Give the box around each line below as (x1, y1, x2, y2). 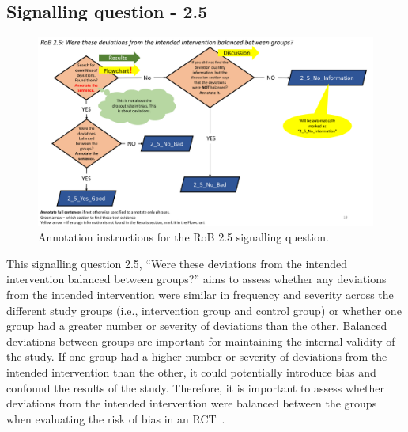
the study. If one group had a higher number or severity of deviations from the (6, 348, 387, 365)
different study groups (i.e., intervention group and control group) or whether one (6, 301, 402, 318)
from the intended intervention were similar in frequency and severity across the (6, 286, 394, 303)
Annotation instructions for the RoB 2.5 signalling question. (38, 229, 329, 245)
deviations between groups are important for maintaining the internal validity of (6, 332, 395, 349)
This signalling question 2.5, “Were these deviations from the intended (6, 255, 347, 271)
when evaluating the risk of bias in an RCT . (6, 410, 225, 426)
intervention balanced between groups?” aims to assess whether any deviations (6, 271, 387, 287)
